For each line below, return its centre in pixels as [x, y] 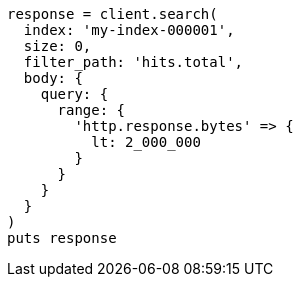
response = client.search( [112, 14]
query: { [74, 94]
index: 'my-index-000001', [129, 30]
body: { [53, 78]
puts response [62, 238]
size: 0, [57, 46]
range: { [91, 110]
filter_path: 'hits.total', [133, 62]
